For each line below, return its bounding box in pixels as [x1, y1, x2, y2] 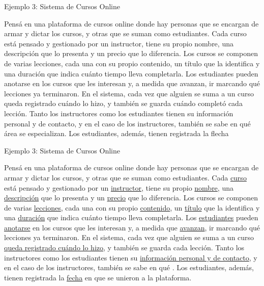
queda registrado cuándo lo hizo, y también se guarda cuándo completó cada [4, 98, 243, 109]
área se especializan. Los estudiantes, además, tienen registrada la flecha [4, 128, 229, 139]
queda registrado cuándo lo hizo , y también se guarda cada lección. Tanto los [4, 242, 245, 253]
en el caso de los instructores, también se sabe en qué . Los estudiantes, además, [4, 262, 254, 273]
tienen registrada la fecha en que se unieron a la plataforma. [4, 272, 192, 282]
